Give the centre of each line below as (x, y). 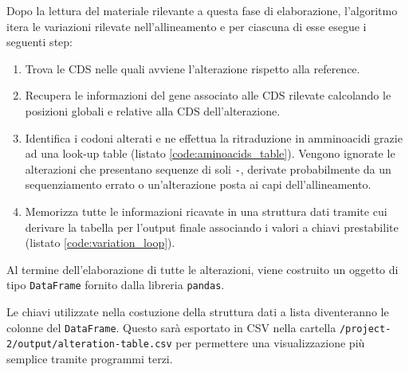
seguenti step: (39, 42)
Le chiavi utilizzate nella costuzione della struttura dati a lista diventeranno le (198, 312)
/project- (365, 329)
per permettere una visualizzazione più (270, 343)
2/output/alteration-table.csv (89, 345)
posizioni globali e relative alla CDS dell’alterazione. (153, 110)
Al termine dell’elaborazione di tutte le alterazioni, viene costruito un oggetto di (203, 269)
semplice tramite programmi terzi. (90, 358)
